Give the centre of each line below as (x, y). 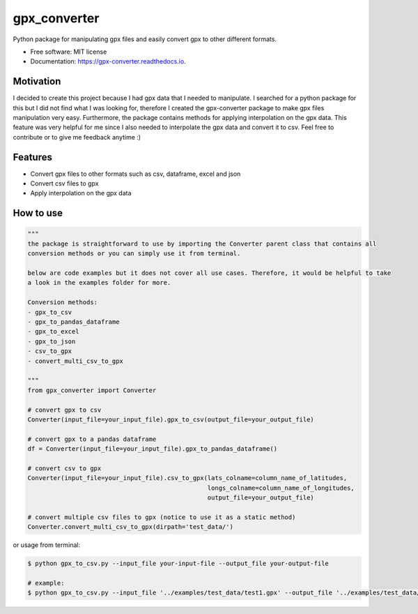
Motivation (37, 81)
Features (32, 157)
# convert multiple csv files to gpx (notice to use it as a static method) (162, 517)
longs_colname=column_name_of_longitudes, (281, 488)
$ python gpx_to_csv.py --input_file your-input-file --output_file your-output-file (178, 564)
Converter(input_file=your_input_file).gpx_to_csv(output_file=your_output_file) (171, 419)
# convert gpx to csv (64, 410)
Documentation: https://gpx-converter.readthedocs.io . (108, 61)
